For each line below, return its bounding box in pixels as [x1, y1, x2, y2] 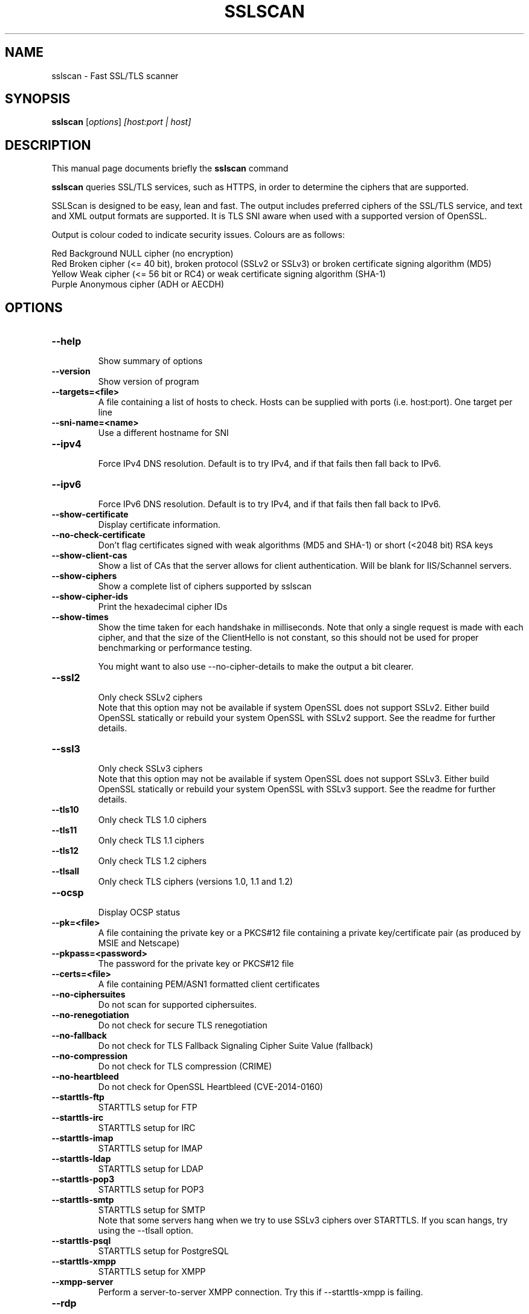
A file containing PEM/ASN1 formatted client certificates [98, 979, 320, 990]
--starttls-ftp [51, 1092, 104, 1103]
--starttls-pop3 [51, 1174, 115, 1185]
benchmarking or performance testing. [98, 643, 252, 653]
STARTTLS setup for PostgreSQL [98, 1246, 229, 1257]
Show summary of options [98, 356, 203, 367]
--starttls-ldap [51, 1153, 111, 1164]
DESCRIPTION [5, 137, 91, 153]
